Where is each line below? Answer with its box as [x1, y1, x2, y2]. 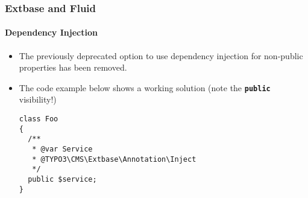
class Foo [19, 115, 58, 124]
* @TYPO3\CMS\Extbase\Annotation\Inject [32, 155, 196, 164]
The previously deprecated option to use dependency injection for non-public [19, 49, 303, 62]
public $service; [28, 175, 97, 184]
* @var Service [32, 145, 93, 154]
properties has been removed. [19, 61, 127, 74]
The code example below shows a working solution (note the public [19, 81, 271, 94]
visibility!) [19, 93, 57, 106]
